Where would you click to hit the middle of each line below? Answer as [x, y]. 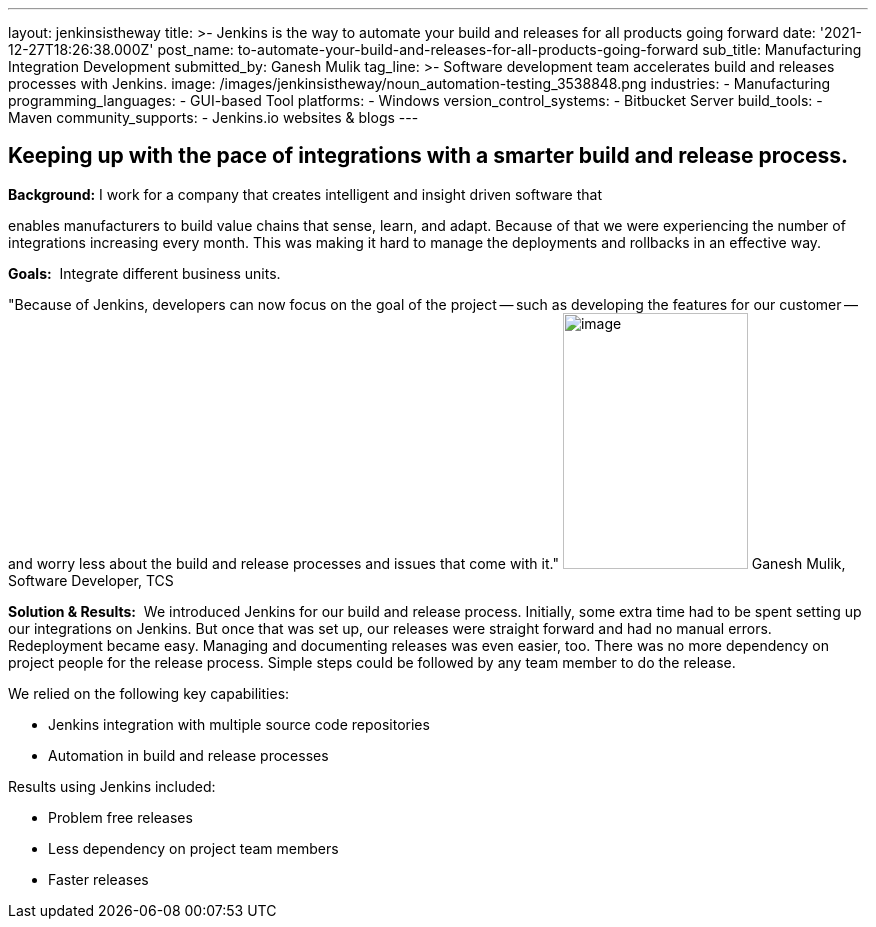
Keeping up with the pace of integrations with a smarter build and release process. [428, 156]
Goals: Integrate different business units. [144, 273]
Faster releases [98, 879]
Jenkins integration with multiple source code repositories [239, 724]
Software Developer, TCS [91, 580]
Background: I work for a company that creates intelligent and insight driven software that [305, 194]
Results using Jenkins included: [112, 786]
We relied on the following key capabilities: [149, 693]
